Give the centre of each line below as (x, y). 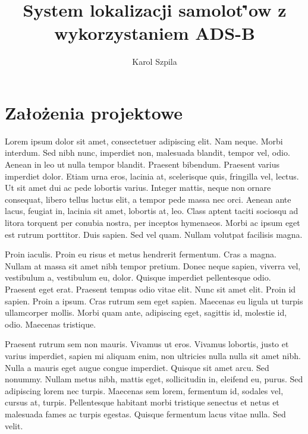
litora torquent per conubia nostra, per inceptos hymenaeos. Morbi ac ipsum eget (153, 222)
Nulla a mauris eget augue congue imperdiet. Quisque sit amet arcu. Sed (137, 367)
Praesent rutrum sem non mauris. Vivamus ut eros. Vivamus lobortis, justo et (147, 344)
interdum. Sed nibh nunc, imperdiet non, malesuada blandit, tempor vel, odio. (147, 152)
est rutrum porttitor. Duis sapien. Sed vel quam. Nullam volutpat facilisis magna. (154, 234)
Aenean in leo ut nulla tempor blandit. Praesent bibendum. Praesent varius (142, 164)
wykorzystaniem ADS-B (155, 33)
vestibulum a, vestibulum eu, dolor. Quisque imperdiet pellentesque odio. (138, 277)
